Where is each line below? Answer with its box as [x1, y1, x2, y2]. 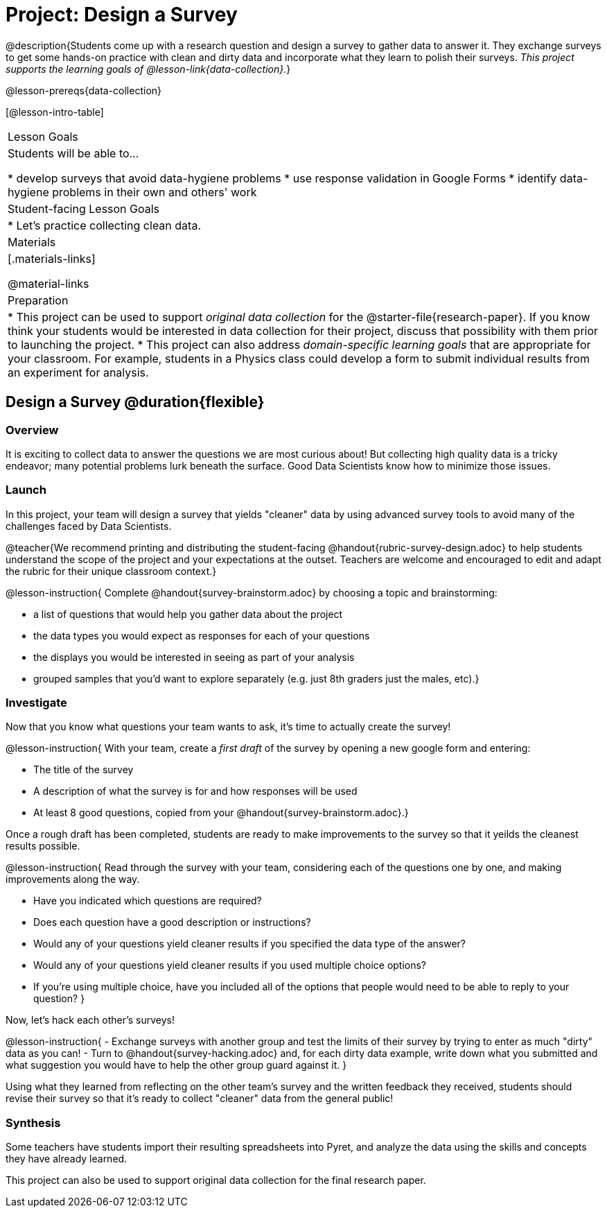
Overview [6, 422, 59, 437]
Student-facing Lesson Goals [8, 201, 160, 216]
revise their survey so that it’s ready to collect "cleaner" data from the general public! [6, 1092, 394, 1105]
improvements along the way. [6, 873, 140, 886]
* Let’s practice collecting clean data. [8, 218, 201, 232]
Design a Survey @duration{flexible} [6, 393, 265, 411]
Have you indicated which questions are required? [33, 895, 262, 907]
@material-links [8, 276, 89, 291]
